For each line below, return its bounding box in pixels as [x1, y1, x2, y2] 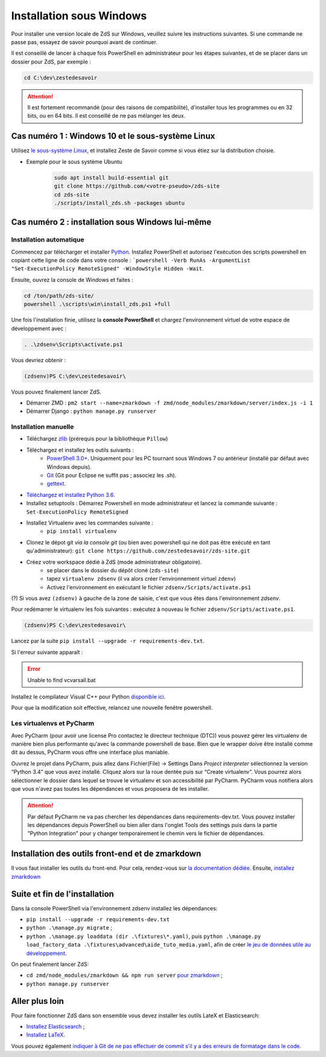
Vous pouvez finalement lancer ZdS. [11, 388, 102, 395]
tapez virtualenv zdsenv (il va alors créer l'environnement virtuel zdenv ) [46, 575, 236, 583]
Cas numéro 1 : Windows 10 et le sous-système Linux [11, 131, 216, 141]
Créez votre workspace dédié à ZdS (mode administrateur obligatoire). [26, 558, 202, 566]
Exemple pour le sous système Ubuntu [26, 158, 123, 165]
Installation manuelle [11, 423, 74, 431]
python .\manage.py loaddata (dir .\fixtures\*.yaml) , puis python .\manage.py [26, 933, 261, 940]
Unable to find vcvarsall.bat [27, 676, 96, 683]
